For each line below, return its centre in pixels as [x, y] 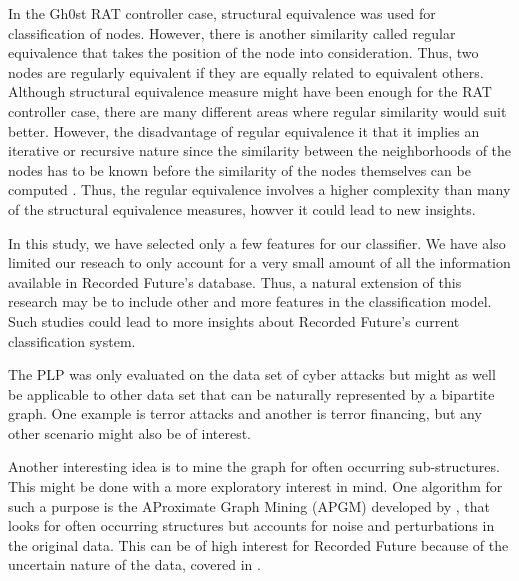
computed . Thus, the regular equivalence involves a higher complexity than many [259, 189]
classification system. [72, 340]
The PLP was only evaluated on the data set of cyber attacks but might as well [252, 374]
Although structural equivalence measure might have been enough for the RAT [250, 91]
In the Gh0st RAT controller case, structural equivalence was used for [222, 13]
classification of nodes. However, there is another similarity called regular [232, 32]
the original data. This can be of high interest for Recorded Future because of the [258, 544]
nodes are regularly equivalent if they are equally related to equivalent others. [246, 71]
